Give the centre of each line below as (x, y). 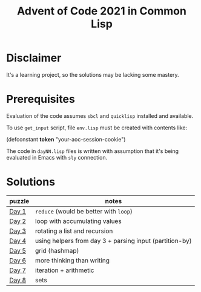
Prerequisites (41, 99)
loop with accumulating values (79, 221)
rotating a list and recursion (74, 231)
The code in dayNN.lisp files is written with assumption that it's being (93, 151)
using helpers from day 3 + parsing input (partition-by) (114, 241)
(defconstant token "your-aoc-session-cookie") (66, 139)
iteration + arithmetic (65, 270)
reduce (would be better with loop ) (84, 211)
